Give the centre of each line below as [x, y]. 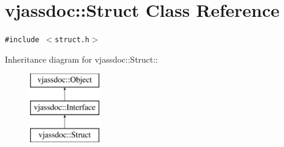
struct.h [72, 40]
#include [22, 40]
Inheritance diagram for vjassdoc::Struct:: [82, 59]
